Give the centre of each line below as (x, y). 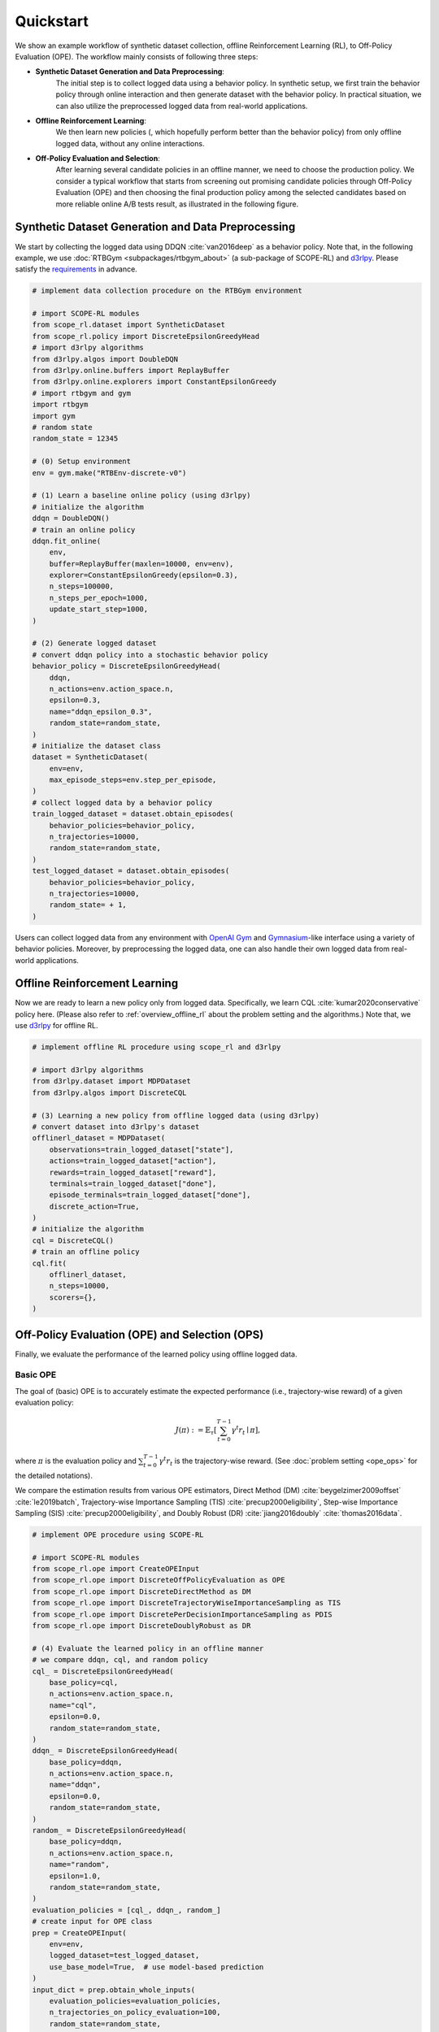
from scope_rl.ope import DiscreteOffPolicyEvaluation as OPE (159, 1580)
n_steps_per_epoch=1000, (99, 598)
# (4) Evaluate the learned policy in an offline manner (148, 1648)
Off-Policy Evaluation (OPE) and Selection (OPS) (139, 1334)
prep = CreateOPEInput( (80, 1933)
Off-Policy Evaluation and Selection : (98, 158)
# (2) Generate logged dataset (95, 643)
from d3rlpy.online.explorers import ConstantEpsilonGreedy (154, 382)
